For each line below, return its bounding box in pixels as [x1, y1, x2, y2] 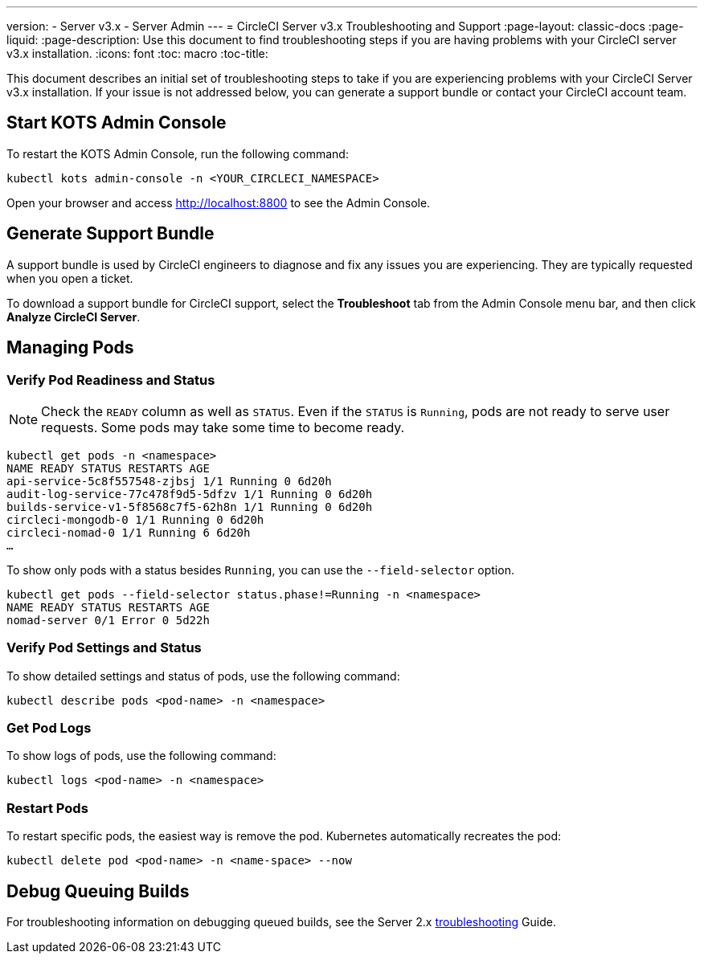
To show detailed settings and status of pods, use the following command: [6, 668, 400, 683]
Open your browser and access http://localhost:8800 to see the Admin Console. [6, 195, 431, 210]
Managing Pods [6, 337, 134, 358]
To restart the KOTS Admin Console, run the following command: [6, 146, 349, 161]
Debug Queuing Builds [6, 880, 190, 901]
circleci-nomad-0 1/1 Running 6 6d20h [6, 525, 251, 539]
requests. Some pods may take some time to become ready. [41, 419, 405, 435]
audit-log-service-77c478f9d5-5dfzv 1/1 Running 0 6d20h [6, 487, 373, 500]
